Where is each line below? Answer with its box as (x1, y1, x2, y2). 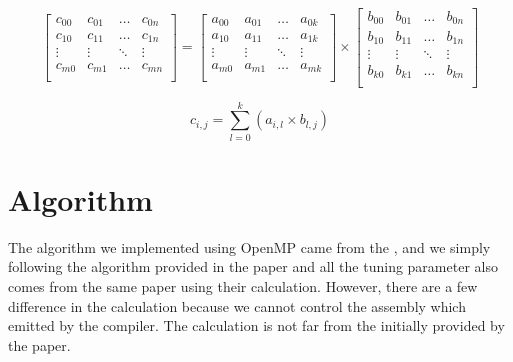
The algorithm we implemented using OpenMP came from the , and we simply (8, 236, 491, 257)
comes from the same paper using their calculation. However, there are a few (8, 275, 478, 296)
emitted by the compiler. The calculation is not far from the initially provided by (8, 315, 505, 336)
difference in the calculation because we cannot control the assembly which (8, 295, 466, 316)
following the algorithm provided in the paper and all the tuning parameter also (8, 256, 498, 277)
